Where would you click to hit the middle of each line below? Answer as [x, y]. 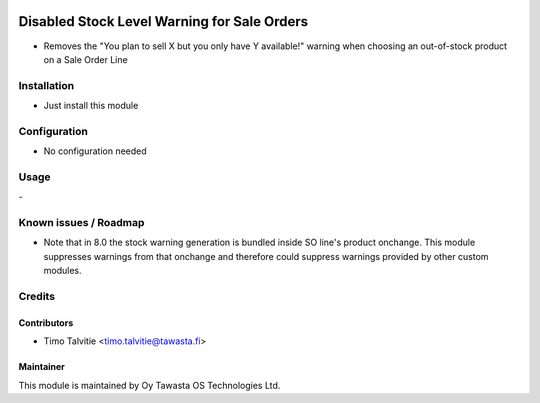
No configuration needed [95, 151]
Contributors [46, 322]
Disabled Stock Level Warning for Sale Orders [163, 21]
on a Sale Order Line [86, 59]
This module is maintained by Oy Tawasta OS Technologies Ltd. [149, 385]
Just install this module [91, 106]
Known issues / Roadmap [81, 223]
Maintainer [41, 367]
